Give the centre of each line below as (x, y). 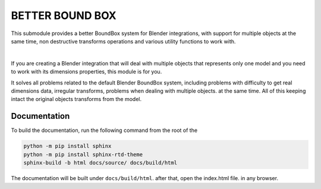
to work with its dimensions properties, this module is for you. (86, 72)
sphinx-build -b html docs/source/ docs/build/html (100, 163)
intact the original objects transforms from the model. (76, 99)
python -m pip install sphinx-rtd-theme (83, 154)
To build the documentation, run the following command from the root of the (104, 130)
